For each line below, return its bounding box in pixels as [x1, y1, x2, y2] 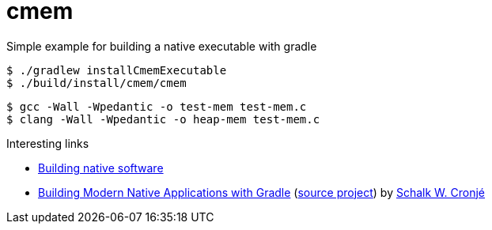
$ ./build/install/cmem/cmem [6, 76, 187, 89]
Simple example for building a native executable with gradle [6, 39, 317, 53]
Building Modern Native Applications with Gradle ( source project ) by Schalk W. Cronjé [38, 185, 486, 199]
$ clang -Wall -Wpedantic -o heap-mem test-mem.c [6, 112, 320, 126]
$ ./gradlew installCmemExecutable [6, 63, 227, 77]
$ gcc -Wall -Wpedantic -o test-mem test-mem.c [6, 100, 307, 113]
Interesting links [6, 136, 89, 150]
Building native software [38, 160, 164, 175]
